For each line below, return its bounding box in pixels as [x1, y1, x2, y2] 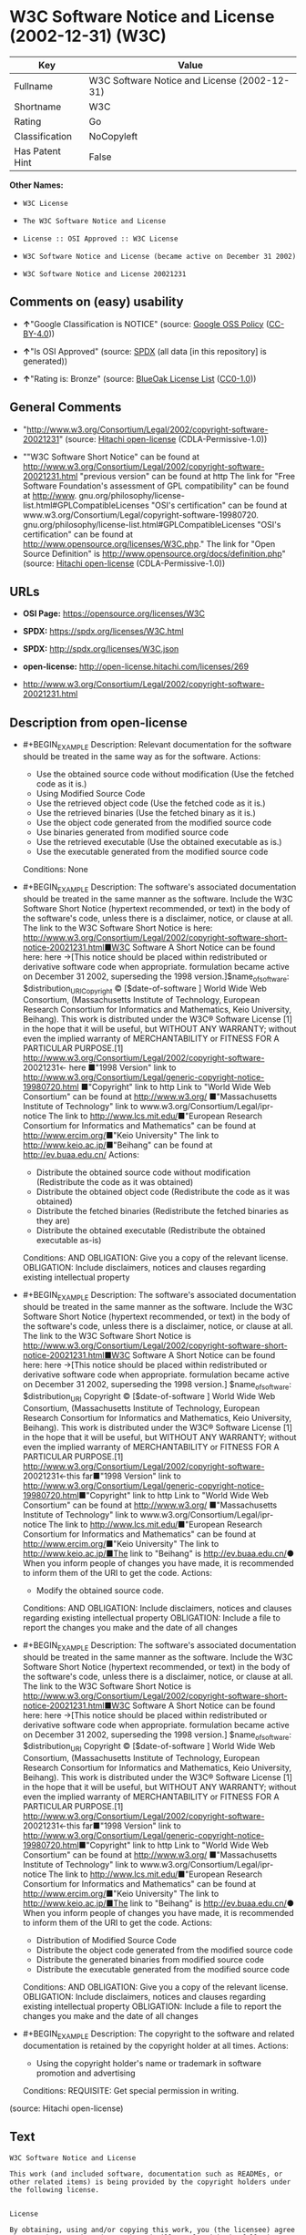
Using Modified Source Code [36, 788, 146, 798]
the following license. [9, 2185, 100, 2194]
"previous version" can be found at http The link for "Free [79, 470, 296, 481]
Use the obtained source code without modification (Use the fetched [36, 768, 294, 779]
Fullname [14, 79, 53, 92]
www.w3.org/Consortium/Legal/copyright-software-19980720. [22, 509, 260, 520]
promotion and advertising [36, 2067, 136, 2078]
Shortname [14, 100, 62, 113]
